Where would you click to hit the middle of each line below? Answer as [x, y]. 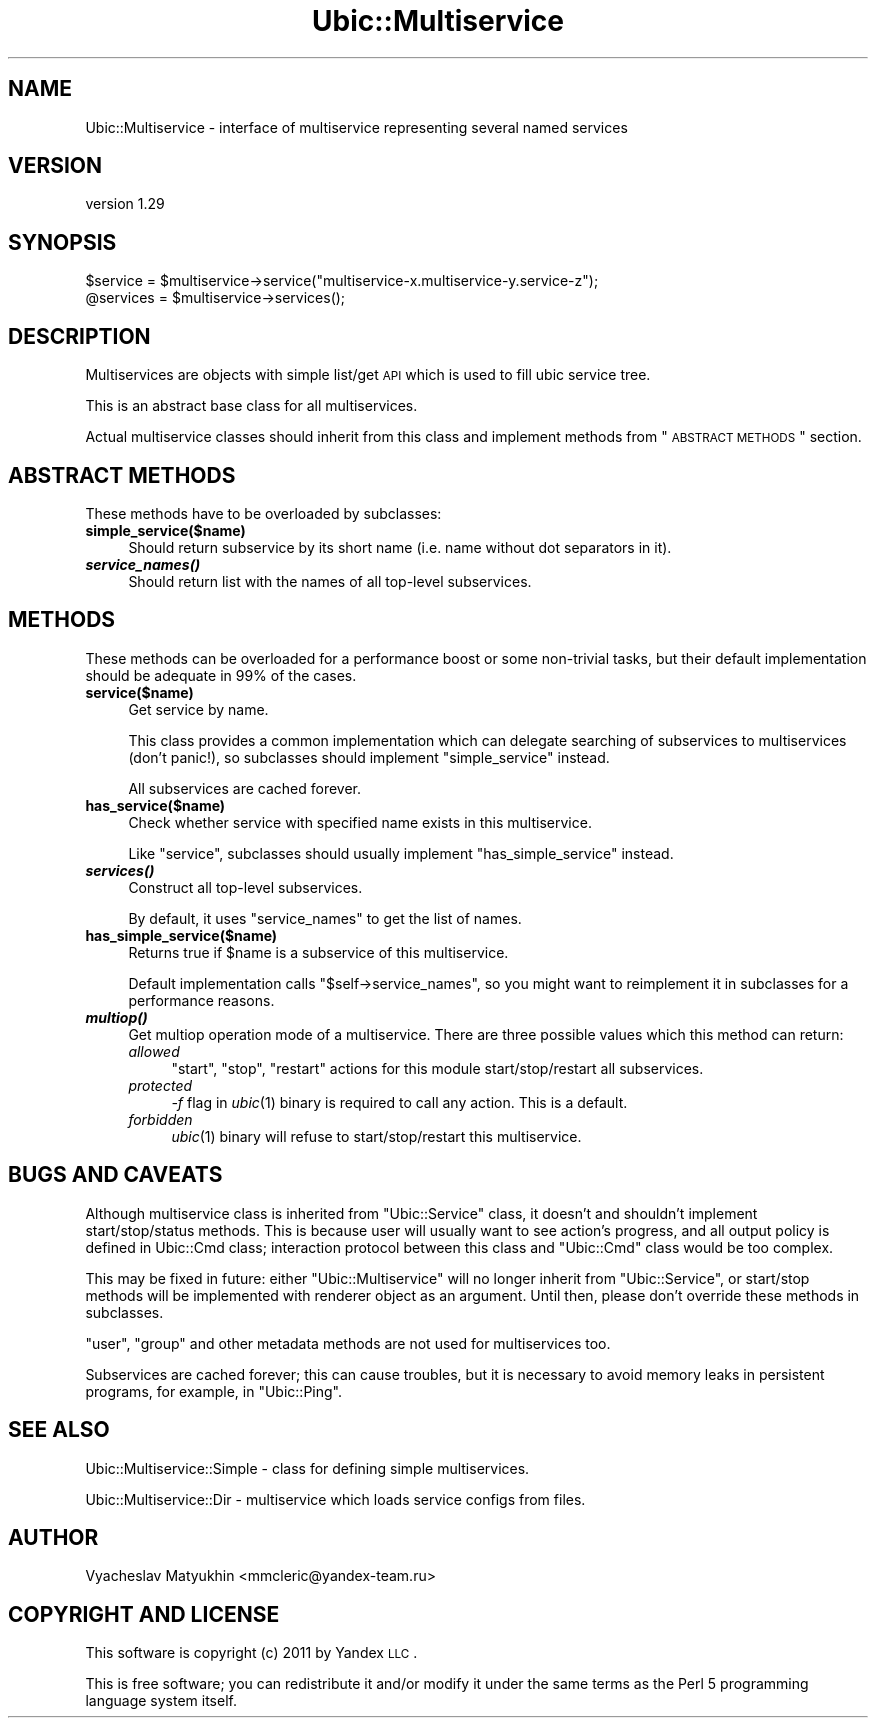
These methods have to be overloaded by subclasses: [263, 513]
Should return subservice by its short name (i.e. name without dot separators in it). [400, 547]
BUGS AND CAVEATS [115, 1175]
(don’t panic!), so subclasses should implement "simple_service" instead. [369, 757]
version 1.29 [125, 204]
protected [160, 1085]
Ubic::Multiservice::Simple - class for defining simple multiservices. [307, 1468]
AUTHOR [53, 1537]
